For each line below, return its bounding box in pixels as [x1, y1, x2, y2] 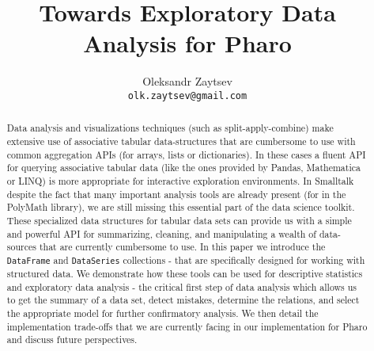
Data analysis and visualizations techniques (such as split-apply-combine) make [6, 121, 334, 135]
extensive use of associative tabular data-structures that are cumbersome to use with [6, 135, 356, 148]
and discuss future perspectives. [6, 333, 138, 346]
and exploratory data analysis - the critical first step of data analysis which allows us [6, 280, 357, 293]
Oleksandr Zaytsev [142, 73, 232, 90]
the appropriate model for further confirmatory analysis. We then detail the [6, 307, 319, 320]
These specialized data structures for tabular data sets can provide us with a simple [6, 213, 352, 227]
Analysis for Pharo [83, 27, 292, 59]
